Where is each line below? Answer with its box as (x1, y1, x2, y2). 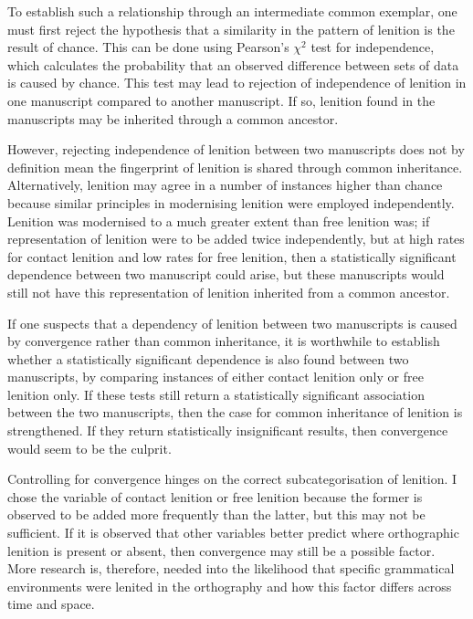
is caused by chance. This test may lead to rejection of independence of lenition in (7, 73, 467, 92)
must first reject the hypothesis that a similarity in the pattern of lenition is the (7, 19, 455, 38)
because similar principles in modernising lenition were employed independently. (7, 193, 455, 212)
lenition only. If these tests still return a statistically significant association (7, 384, 425, 404)
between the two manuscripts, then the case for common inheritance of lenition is (7, 403, 463, 422)
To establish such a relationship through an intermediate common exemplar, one (7, 2, 457, 20)
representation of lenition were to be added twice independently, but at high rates (7, 229, 465, 248)
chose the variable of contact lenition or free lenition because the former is (7, 487, 423, 506)
